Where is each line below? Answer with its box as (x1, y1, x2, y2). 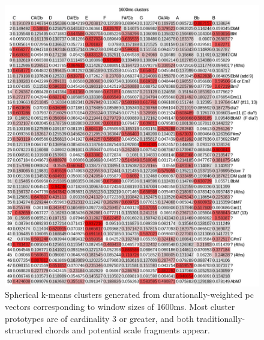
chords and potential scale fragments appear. (45, 324, 210, 336)
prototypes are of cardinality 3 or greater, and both (5, 312, 194, 324)
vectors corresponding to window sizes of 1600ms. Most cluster (5, 300, 235, 313)
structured (5, 324, 43, 336)
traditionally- (196, 312, 245, 324)
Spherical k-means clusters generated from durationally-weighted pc (5, 288, 254, 301)
